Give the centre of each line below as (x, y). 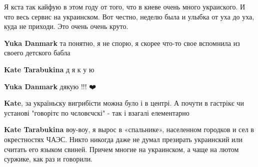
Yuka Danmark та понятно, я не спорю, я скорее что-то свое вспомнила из (122, 43)
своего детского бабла (37, 53)
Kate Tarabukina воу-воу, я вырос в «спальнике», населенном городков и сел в (129, 129)
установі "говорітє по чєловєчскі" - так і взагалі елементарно (97, 112)
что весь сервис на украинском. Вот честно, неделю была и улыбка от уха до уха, (129, 16)
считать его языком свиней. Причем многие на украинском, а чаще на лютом (121, 149)
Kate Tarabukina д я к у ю (49, 69)
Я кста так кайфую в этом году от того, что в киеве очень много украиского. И (125, 6)
